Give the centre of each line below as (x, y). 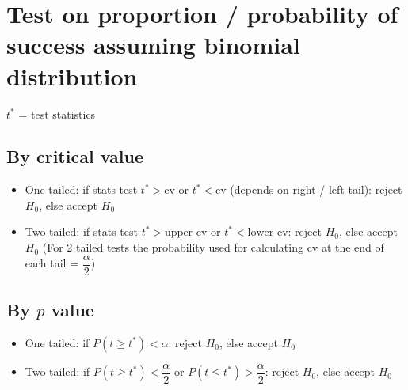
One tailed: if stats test (81, 189)
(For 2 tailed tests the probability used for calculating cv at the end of (213, 247)
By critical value (75, 156)
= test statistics (57, 114)
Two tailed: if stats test (81, 231)
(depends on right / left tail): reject (316, 189)
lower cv (268, 233)
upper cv (186, 233)
